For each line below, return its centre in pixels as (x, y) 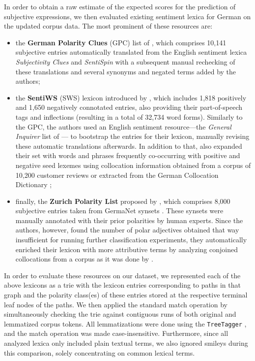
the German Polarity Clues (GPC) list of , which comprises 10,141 (121, 42)
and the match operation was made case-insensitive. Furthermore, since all (116, 333)
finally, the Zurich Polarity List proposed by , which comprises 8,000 (123, 201)
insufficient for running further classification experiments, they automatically (131, 240)
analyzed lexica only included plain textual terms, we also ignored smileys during (126, 343)
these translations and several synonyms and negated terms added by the (126, 71)
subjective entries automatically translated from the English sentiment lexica (131, 52)
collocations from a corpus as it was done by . (84, 259)
